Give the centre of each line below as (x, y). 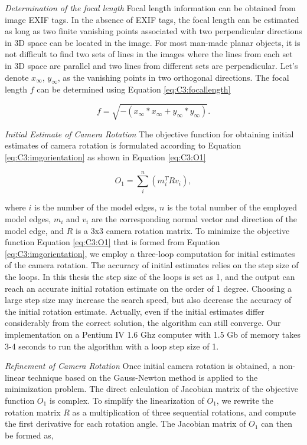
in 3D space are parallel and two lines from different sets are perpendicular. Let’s (151, 65)
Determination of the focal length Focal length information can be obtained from (151, 8)
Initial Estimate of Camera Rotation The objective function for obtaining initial (149, 133)
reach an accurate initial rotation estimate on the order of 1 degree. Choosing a (148, 288)
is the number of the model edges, (95, 207)
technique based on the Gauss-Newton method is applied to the (143, 377)
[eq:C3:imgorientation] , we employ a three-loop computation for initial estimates (150, 253)
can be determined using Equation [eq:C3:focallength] (134, 89)
